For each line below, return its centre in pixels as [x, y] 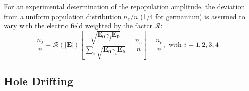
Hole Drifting [38, 81]
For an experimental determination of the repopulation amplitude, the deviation [124, 6]
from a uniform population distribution [63, 16]
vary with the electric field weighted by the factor [78, 26]
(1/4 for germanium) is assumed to [192, 16]
